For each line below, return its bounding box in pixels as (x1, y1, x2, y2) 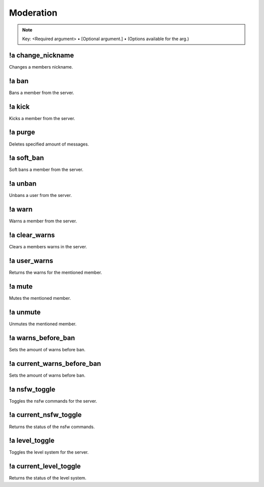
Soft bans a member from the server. (9, 167, 84, 172)
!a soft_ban (9, 154, 44, 162)
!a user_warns (9, 257, 53, 265)
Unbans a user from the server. (9, 193, 72, 198)
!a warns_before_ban (9, 334, 75, 342)
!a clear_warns (9, 231, 55, 240)
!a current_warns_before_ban (9, 359, 101, 367)
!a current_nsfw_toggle (9, 411, 82, 419)
